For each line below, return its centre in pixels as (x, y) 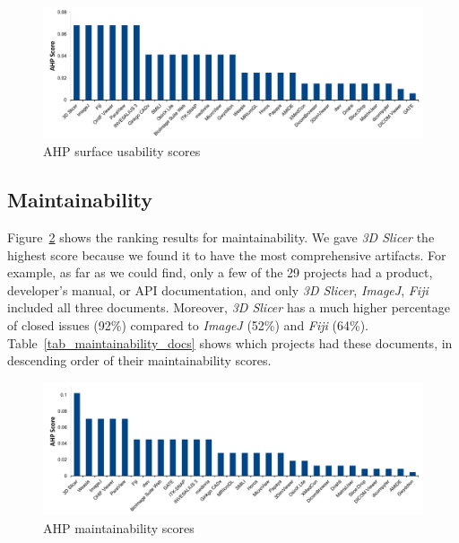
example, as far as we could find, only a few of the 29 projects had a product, (220, 272)
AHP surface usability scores (122, 151)
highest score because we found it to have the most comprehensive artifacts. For (227, 254)
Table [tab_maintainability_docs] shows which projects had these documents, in (230, 342)
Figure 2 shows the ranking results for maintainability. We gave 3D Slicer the (221, 236)
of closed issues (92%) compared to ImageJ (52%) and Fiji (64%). (188, 324)
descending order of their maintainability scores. (139, 360)
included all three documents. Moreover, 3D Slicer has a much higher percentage (229, 307)
